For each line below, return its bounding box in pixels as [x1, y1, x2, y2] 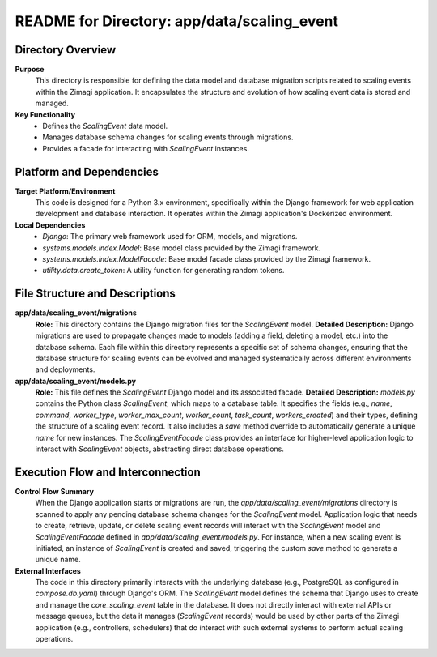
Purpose [15, 65, 45, 75]
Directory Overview [15, 43, 117, 57]
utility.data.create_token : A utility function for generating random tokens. [42, 266, 285, 275]
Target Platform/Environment [15, 186, 116, 196]
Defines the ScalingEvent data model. [42, 122, 168, 131]
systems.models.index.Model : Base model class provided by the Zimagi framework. [42, 243, 321, 253]
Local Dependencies [15, 220, 86, 230]
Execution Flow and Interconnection [15, 465, 202, 479]
